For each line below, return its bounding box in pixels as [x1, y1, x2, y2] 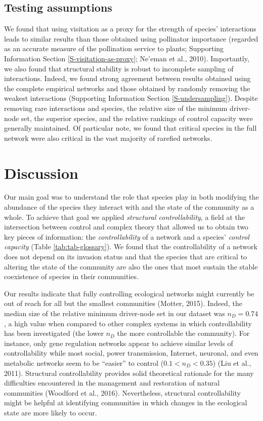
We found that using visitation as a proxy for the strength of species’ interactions [4, 23, 256, 34]
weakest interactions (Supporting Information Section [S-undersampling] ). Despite [4, 93, 258, 103]
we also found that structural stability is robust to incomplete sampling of [4, 63, 234, 73]
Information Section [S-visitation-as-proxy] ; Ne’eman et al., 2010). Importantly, [4, 53, 249, 63]
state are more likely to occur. [4, 407, 97, 417]
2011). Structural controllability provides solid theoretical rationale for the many [4, 367, 254, 378]
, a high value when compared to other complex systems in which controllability [4, 318, 252, 328]
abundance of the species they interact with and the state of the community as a [4, 202, 254, 212]
